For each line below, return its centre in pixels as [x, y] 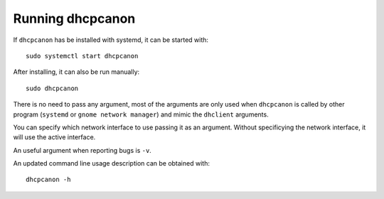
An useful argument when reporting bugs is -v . [82, 150]
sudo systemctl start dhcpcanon [82, 56]
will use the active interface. [54, 137]
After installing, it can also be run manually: [76, 72]
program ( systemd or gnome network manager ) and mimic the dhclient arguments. [141, 114]
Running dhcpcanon [74, 18]
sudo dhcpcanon [52, 88]
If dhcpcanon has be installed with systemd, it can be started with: [111, 40]
